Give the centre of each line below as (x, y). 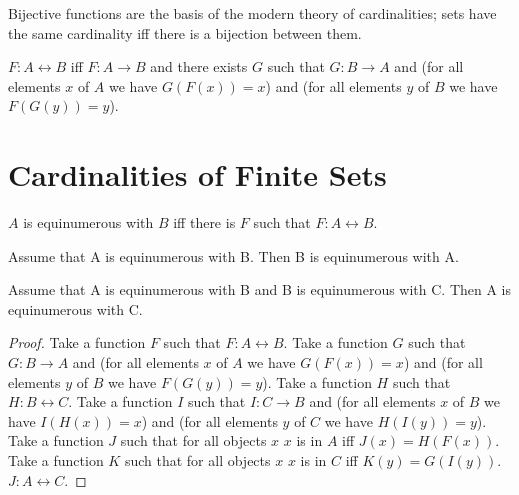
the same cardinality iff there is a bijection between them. (185, 32)
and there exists (199, 66)
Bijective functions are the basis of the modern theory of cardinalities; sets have (252, 13)
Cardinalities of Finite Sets (197, 174)
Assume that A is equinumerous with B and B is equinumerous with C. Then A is (260, 289)
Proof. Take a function (77, 342)
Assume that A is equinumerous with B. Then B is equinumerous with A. (233, 255)
